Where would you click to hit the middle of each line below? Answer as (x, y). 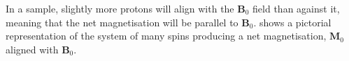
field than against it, (296, 8)
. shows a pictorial (292, 22)
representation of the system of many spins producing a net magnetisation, (166, 36)
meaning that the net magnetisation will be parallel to (122, 22)
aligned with (32, 49)
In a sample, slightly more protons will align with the (120, 8)
